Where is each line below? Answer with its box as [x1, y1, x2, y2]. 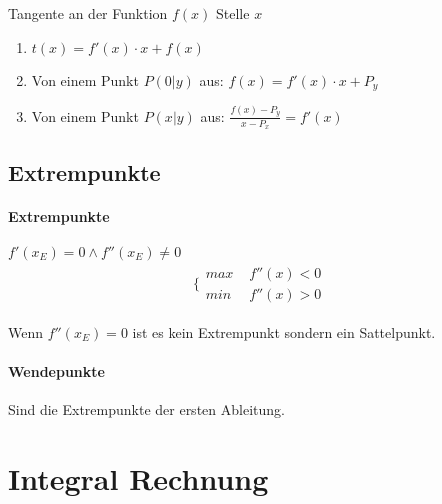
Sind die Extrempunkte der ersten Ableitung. [8, 399, 285, 419]
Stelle [216, 3, 250, 23]
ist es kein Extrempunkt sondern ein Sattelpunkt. [132, 321, 436, 342]
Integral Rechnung [8, 457, 269, 498]
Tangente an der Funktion [8, 3, 168, 23]
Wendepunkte [8, 360, 105, 381]
